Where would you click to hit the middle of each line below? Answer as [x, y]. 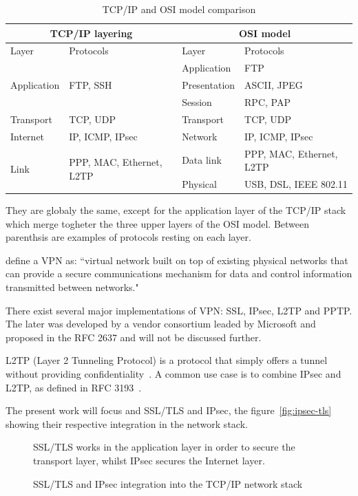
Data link [202, 160]
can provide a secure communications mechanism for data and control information [179, 273]
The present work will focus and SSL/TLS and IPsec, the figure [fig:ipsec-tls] [169, 410]
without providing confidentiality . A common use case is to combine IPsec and [173, 373]
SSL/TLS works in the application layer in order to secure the [164, 447]
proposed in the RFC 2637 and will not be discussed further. [134, 337]
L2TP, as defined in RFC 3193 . [74, 387]
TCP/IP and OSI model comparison [179, 9]
